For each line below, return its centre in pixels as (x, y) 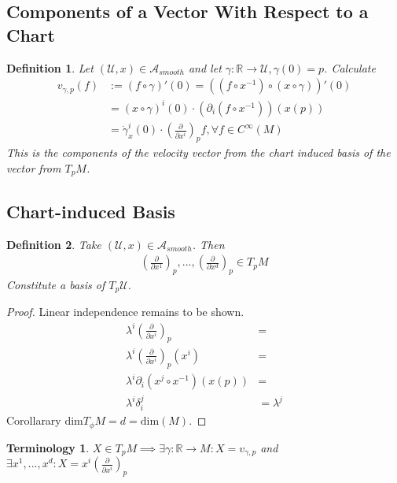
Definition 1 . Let (50, 67)
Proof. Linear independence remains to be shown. (125, 312)
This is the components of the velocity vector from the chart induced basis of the (198, 152)
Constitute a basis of (56, 284)
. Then (208, 244)
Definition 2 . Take (54, 244)
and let (205, 67)
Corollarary (34, 420)
